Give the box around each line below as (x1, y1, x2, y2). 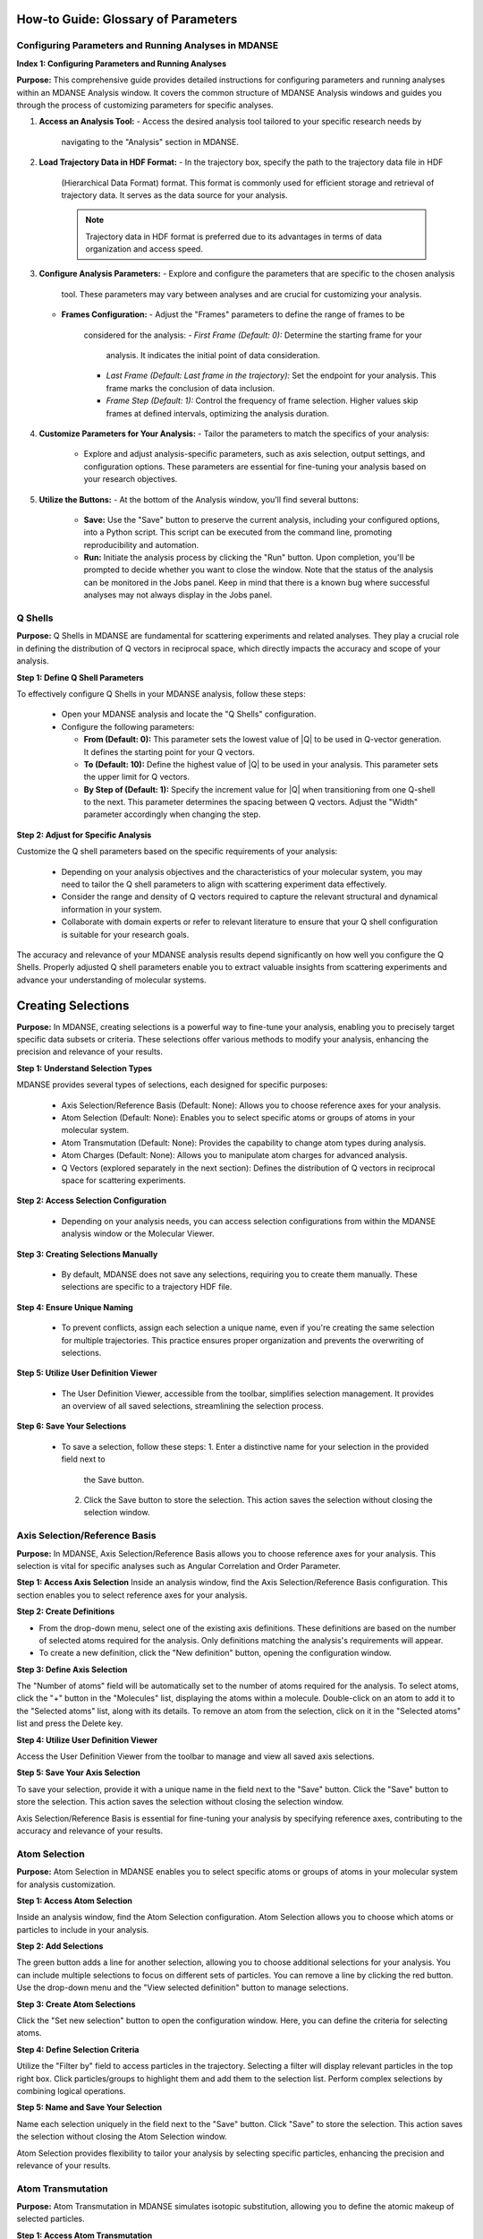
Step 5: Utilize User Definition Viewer (16, 1368, 158, 1378)
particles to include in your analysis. (16, 1924, 149, 1934)
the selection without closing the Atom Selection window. (16, 2132, 227, 2142)
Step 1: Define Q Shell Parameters (16, 672, 144, 682)
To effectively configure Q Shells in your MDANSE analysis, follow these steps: (16, 688, 306, 699)
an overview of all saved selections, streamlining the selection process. (61, 1401, 324, 1411)
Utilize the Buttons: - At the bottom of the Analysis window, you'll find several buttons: (38, 493, 360, 505)
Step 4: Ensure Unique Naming (16, 1301, 133, 1312)
